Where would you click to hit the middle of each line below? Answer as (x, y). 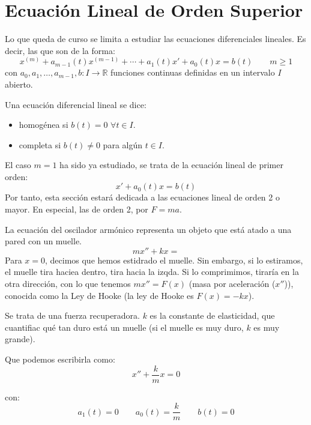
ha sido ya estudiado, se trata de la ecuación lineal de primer (171, 165)
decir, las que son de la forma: (60, 50)
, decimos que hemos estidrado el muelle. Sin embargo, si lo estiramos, (174, 260)
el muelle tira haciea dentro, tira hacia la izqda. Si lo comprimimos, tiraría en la (152, 272)
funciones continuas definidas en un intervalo (193, 72)
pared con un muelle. (43, 241)
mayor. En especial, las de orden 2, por (77, 209)
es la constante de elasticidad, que (212, 315)
